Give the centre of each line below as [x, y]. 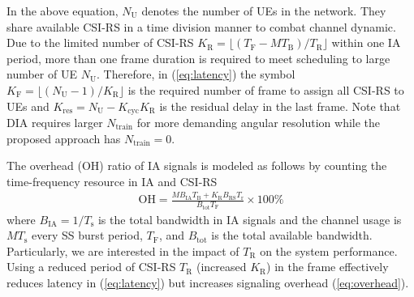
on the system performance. [329, 250]
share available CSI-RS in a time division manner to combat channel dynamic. [201, 26]
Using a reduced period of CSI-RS [91, 267]
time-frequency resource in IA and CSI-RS [112, 181]
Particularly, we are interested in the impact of [123, 250]
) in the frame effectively [328, 267]
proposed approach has [64, 138]
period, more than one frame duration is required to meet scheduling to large [198, 58]
